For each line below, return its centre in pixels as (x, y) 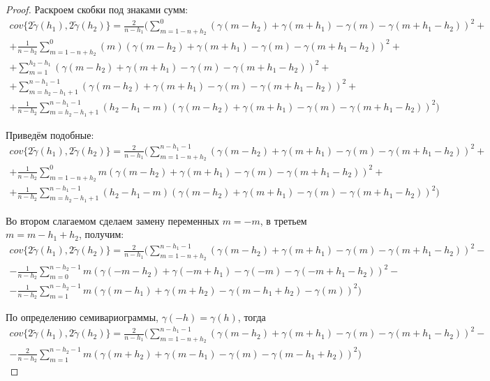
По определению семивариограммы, (82, 317)
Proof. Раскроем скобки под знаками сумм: (97, 9)
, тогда (252, 317)
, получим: (102, 234)
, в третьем (283, 220)
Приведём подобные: (50, 134)
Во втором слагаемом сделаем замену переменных (112, 220)
